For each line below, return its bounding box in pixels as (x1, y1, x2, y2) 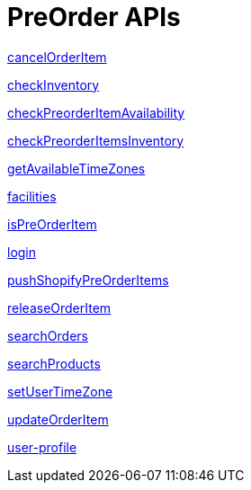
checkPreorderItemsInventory (7, 132, 184, 148)
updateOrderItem (7, 411, 109, 427)
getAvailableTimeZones (7, 160, 146, 176)
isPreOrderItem (7, 216, 97, 232)
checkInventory (7, 76, 100, 93)
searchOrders (7, 327, 89, 343)
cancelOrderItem (7, 49, 107, 65)
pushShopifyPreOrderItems (7, 272, 169, 288)
